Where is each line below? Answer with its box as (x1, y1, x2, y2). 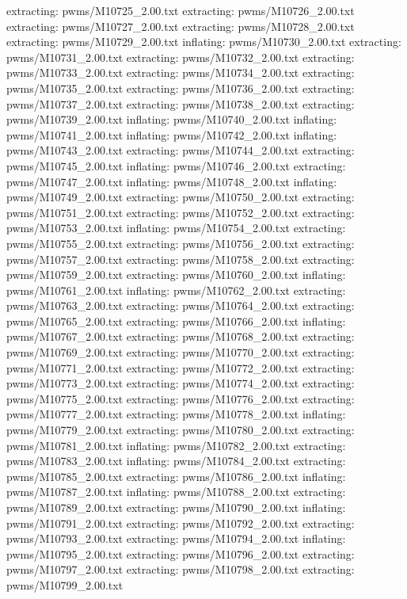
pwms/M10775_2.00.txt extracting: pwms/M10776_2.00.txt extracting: (6, 390, 355, 406)
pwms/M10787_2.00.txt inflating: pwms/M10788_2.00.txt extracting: (6, 483, 346, 500)
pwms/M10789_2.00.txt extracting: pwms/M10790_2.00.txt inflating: (6, 499, 346, 515)
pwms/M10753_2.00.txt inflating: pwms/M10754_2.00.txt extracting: (6, 219, 346, 236)
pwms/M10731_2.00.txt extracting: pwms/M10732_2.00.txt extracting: (6, 48, 355, 65)
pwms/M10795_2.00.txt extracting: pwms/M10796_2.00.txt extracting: (6, 545, 355, 562)
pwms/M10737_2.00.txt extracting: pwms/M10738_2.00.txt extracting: (6, 95, 355, 112)
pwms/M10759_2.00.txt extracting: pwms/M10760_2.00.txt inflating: (6, 266, 346, 283)
